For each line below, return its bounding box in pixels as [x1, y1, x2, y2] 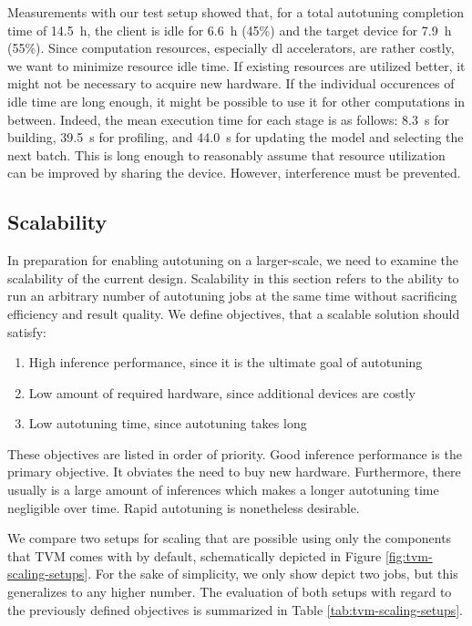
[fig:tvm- [385, 546, 433, 565]
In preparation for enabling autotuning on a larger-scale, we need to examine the [7, 251, 458, 270]
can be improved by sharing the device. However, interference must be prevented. [7, 163, 461, 182]
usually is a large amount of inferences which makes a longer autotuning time [7, 480, 439, 499]
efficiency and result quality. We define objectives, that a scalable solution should [7, 303, 460, 323]
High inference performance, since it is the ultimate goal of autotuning [28, 353, 423, 372]
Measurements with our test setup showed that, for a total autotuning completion [7, 3, 465, 21]
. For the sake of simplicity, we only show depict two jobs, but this [87, 564, 458, 583]
